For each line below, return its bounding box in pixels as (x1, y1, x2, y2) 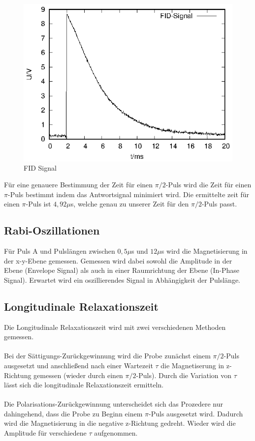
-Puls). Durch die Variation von (136, 370, 232, 380)
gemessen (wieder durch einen (33, 370, 123, 380)
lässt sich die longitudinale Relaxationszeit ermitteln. (4, 380, 164, 390)
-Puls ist (26, 199, 51, 209)
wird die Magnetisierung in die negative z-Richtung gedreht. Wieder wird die (4, 418, 236, 428)
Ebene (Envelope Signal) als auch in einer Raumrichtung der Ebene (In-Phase (4, 265, 240, 275)
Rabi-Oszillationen (4, 223, 100, 238)
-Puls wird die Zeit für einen (165, 179, 252, 189)
